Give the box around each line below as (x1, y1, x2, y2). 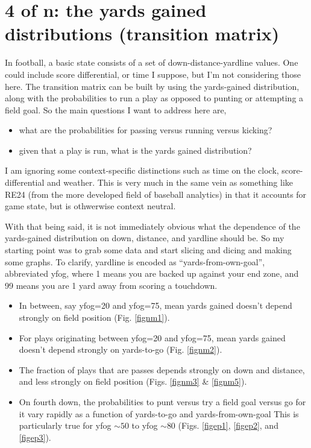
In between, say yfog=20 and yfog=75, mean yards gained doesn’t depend (19, 299, 292, 312)
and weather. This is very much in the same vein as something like (47, 176, 294, 189)
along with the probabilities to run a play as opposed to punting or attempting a (5, 92, 304, 104)
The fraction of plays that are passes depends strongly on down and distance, (19, 363, 305, 376)
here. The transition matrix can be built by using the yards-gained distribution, (5, 80, 300, 92)
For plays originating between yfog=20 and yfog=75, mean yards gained (19, 331, 286, 344)
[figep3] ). (19, 431, 51, 443)
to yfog (131, 419, 158, 432)
